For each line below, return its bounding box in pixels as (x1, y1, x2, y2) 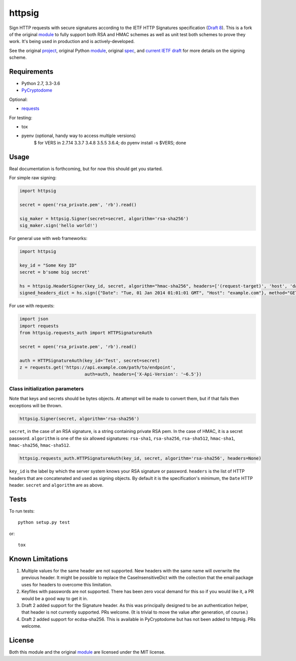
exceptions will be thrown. (9, 402, 63, 408)
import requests (19, 323, 59, 329)
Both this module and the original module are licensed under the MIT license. (9, 649, 166, 655)
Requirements (9, 67, 54, 76)
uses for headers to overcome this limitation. (21, 581, 112, 587)
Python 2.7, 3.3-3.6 (21, 81, 60, 87)
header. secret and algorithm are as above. (9, 482, 104, 488)
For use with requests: (9, 303, 55, 309)
